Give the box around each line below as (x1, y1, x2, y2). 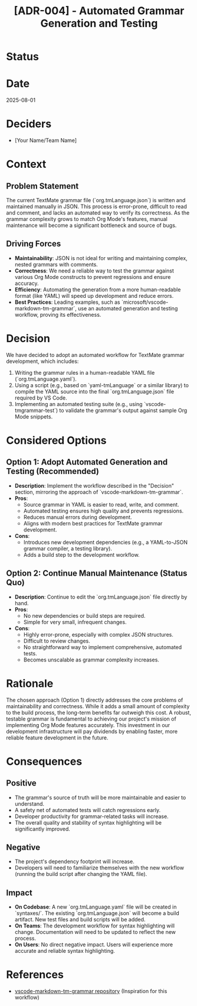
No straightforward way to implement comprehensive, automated (23, 643, 182, 651)
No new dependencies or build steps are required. (23, 612, 146, 619)
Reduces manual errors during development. (23, 513, 132, 521)
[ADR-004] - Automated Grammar (14, 4, 185, 18)
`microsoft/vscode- (121, 298, 169, 306)
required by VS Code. (14, 394, 68, 401)
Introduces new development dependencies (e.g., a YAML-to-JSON (23, 538, 188, 546)
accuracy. (14, 280, 40, 287)
